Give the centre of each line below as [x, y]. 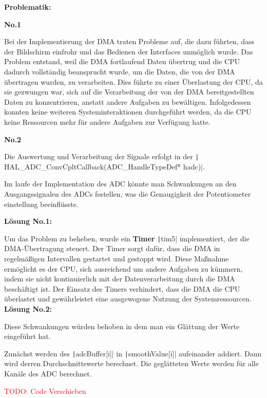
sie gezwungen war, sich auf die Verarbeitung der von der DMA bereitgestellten [129, 92]
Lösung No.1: [28, 221]
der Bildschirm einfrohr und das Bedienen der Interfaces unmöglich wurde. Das [129, 51]
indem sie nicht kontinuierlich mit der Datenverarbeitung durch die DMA [120, 279]
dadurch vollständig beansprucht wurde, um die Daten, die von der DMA [120, 71]
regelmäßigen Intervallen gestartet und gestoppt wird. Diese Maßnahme [117, 258]
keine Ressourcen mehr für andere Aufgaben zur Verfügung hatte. [107, 121]
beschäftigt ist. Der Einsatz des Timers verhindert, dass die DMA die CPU [122, 288]
